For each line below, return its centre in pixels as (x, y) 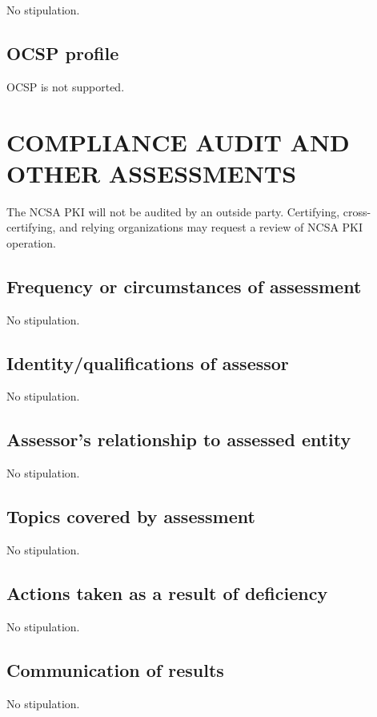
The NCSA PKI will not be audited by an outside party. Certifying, (173, 211)
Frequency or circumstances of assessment (184, 286)
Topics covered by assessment (131, 516)
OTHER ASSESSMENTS (152, 173)
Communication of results (115, 669)
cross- (357, 211)
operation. (31, 242)
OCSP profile (63, 52)
